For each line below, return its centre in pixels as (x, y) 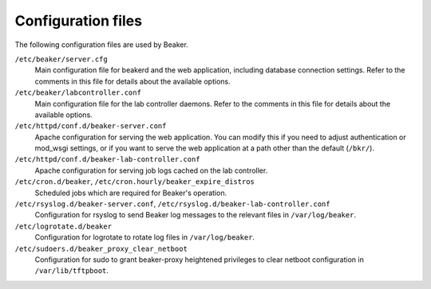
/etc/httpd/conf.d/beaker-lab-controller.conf (107, 160)
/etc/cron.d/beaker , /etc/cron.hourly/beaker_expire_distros (134, 182)
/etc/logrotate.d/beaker (63, 226)
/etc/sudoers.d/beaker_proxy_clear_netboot (101, 248)
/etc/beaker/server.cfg (61, 59)
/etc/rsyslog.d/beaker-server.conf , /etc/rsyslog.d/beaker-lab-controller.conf (172, 204)
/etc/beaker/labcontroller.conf (78, 93)
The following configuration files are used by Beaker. (102, 45)
